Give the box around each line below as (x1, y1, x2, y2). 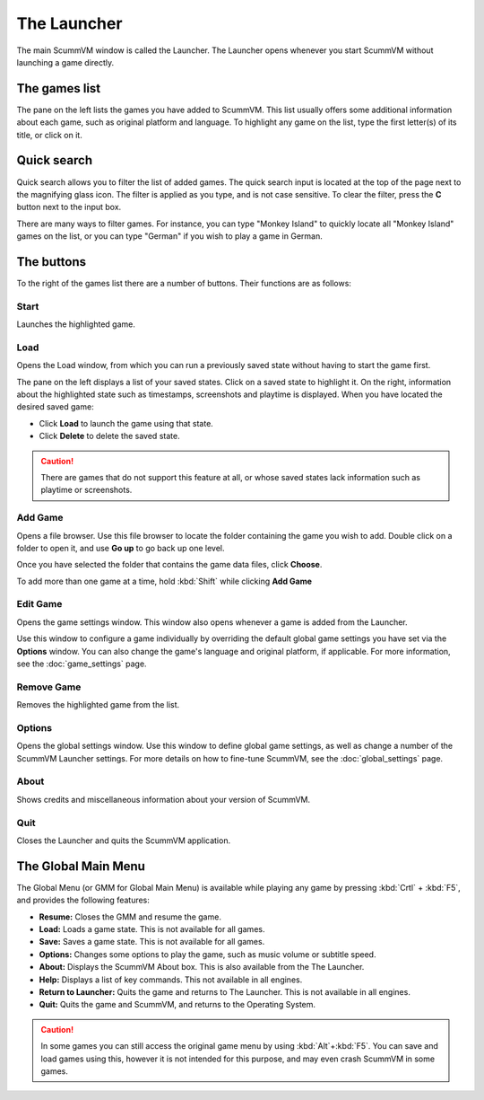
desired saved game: (16, 401, 94, 412)
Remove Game (16, 681, 82, 693)
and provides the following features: (16, 894, 150, 906)
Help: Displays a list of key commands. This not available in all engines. (39, 974, 303, 985)
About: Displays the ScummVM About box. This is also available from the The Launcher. (39, 962, 365, 972)
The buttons (16, 254, 87, 269)
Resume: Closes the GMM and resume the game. (39, 911, 221, 922)
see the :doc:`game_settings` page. (16, 658, 147, 669)
